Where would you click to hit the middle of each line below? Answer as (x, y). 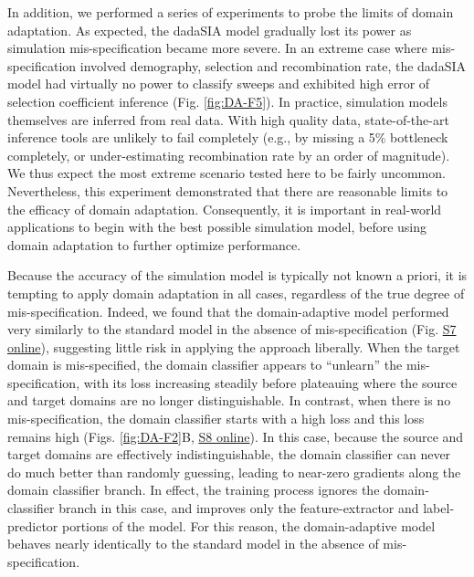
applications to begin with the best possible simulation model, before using (217, 227)
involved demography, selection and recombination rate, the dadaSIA (273, 65)
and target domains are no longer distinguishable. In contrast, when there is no (229, 400)
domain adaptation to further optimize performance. (154, 244)
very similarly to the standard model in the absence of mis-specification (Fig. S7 (232, 329)
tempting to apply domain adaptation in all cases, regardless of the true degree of (236, 293)
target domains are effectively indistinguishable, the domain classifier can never (229, 454)
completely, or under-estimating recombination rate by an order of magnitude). (229, 155)
